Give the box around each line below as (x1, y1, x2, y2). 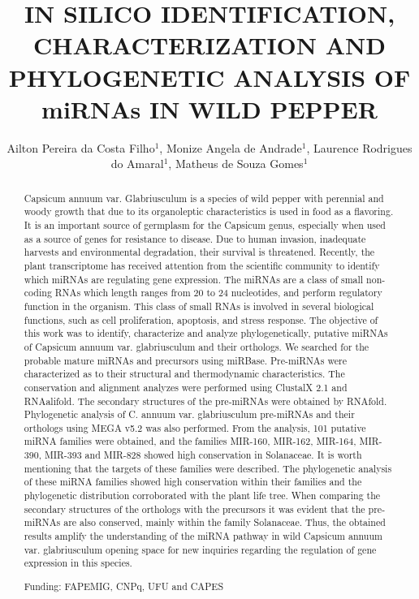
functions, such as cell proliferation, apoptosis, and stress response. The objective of (24, 312, 378, 326)
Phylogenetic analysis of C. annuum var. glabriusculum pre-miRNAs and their (24, 407, 355, 421)
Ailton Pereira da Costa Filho (6, 139, 155, 156)
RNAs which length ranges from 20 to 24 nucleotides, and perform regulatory (54, 286, 382, 299)
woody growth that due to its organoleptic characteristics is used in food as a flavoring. (24, 205, 394, 218)
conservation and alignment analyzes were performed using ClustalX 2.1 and (24, 380, 348, 394)
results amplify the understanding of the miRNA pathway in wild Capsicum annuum (24, 529, 382, 543)
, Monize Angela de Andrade (159, 139, 302, 156)
